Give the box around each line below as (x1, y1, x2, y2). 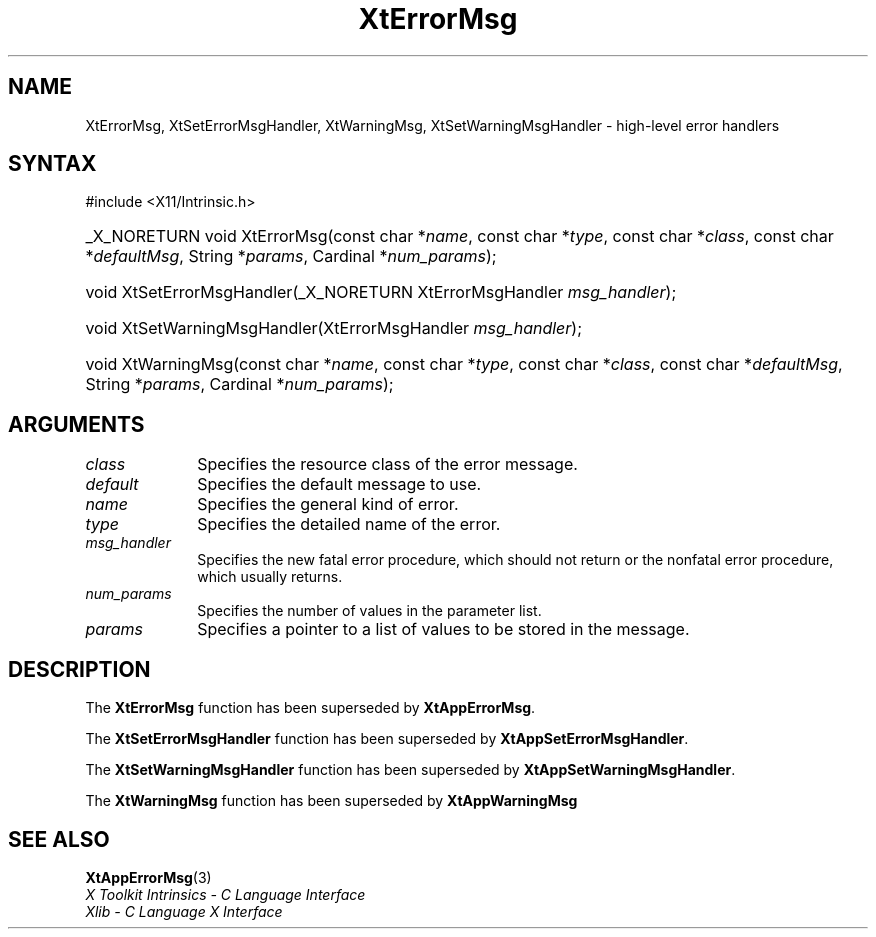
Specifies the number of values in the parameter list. (197, 602, 542, 620)
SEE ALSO (8, 826, 110, 852)
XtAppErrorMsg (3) (85, 868, 212, 886)
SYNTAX (8, 151, 97, 177)
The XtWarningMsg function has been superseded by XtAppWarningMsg (85, 792, 578, 810)
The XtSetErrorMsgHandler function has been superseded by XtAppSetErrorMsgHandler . (85, 730, 689, 748)
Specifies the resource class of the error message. (197, 454, 578, 475)
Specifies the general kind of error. (197, 494, 459, 515)
